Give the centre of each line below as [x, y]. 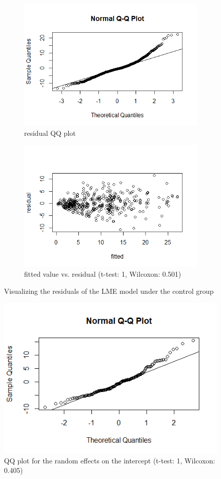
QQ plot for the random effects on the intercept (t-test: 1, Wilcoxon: [110, 460]
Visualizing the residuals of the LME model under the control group [109, 291]
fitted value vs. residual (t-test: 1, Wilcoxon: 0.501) [103, 274]
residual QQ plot [50, 133]
